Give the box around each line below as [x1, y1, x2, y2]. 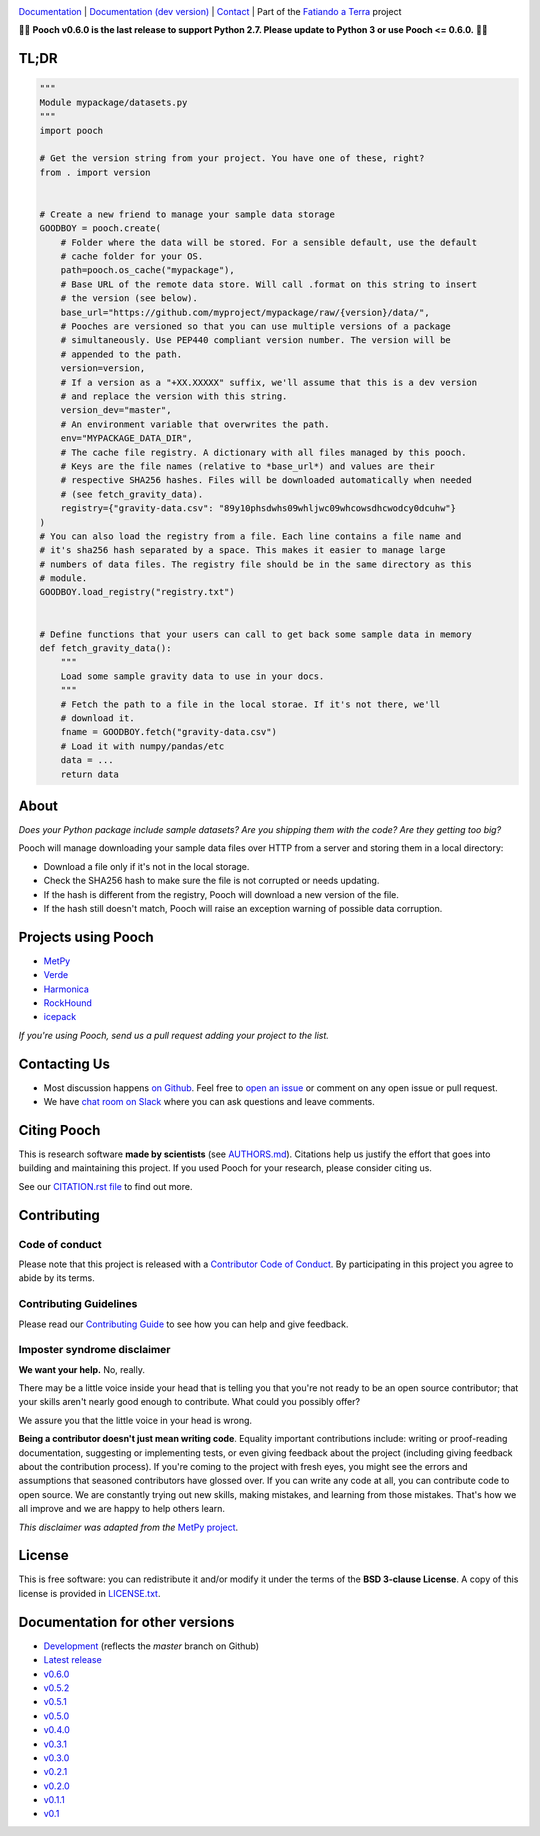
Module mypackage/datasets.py [39, 96, 188, 108]
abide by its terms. [18, 1272, 95, 1284]
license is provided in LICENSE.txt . [18, 1587, 161, 1599]
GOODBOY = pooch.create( [39, 223, 162, 234]
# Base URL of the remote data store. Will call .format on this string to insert [60, 278, 478, 290]
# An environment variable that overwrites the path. [60, 418, 330, 430]
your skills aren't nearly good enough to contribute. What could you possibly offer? [18, 1396, 360, 1408]
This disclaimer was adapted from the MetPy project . [18, 1521, 239, 1533]
